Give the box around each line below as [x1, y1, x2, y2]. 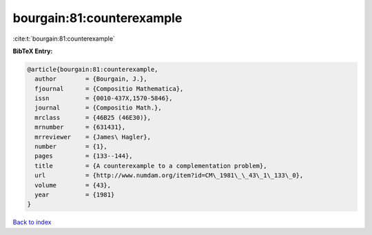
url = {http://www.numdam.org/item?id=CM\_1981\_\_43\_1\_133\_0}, [34, 172, 304, 179]
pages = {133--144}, [34, 152, 134, 160]
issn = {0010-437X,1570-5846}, [34, 94, 173, 103]
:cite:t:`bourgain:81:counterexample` [12, 34, 115, 43]
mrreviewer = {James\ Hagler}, [34, 133, 152, 141]
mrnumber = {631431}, [34, 123, 126, 131]
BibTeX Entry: [12, 47, 53, 55]
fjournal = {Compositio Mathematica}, [34, 85, 184, 92]
